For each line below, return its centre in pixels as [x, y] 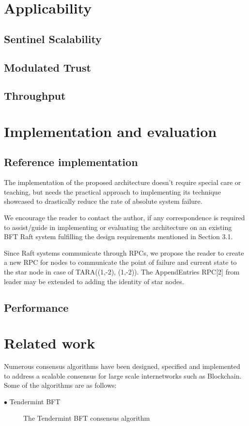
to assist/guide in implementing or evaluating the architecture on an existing [118, 227]
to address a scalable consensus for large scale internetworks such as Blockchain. [123, 375]
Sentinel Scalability [53, 38]
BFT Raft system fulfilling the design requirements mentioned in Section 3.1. [118, 236]
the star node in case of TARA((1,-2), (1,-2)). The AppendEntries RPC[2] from [122, 272]
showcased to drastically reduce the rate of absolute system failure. [103, 201]
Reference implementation [71, 162]
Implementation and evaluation [110, 131]
